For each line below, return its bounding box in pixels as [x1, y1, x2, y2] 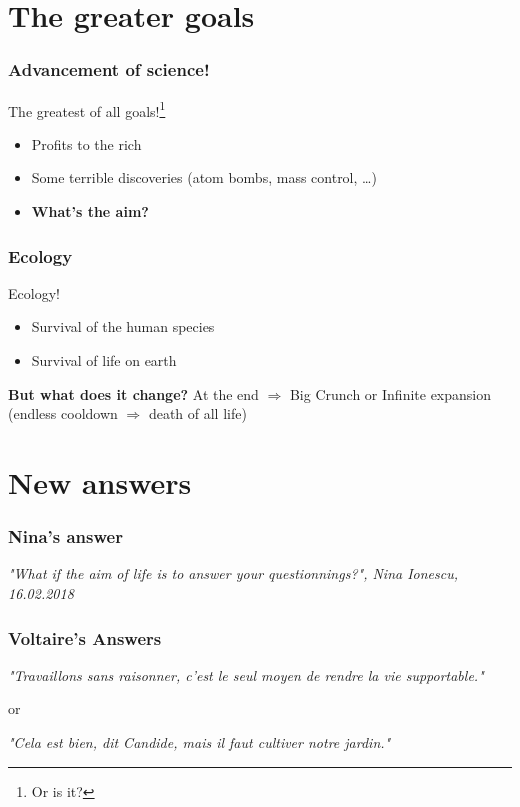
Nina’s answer [8, 524, 123, 549]
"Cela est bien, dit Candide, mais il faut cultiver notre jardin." [8, 732, 391, 752]
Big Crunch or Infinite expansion [289, 383, 491, 404]
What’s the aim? [31, 201, 149, 222]
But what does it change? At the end [8, 383, 259, 404]
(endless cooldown [8, 403, 118, 424]
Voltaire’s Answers [8, 625, 162, 650]
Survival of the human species [31, 316, 215, 337]
